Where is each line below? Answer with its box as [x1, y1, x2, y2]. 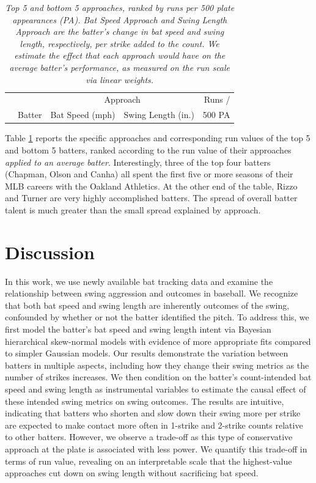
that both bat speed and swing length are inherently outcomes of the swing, [5, 298, 290, 311]
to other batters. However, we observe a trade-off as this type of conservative [5, 430, 293, 443]
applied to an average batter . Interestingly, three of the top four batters [5, 155, 271, 168]
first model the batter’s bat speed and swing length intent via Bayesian [5, 323, 271, 335]
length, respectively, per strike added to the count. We [20, 37, 219, 50]
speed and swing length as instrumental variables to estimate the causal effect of [5, 382, 306, 395]
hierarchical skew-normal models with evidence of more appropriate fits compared [5, 334, 311, 347]
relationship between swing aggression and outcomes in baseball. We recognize [5, 287, 298, 300]
